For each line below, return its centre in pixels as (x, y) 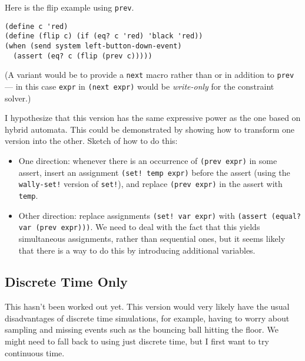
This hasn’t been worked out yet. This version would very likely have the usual (147, 306)
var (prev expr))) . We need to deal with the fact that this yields (139, 227)
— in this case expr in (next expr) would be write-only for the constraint (140, 86)
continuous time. (35, 352)
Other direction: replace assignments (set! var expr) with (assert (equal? (160, 215)
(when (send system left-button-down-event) (93, 46)
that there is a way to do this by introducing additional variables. (137, 250)
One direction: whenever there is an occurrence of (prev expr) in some (148, 160)
